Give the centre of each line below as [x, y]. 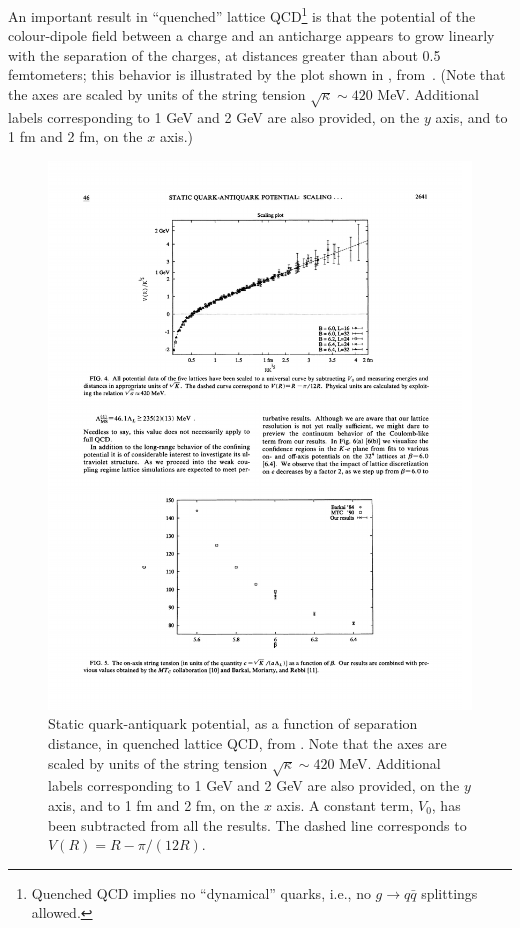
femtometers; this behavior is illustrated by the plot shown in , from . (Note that [257, 74]
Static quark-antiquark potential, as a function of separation [233, 723]
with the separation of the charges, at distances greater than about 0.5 [224, 54]
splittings [449, 892]
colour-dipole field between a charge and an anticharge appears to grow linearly [251, 35]
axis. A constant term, [345, 805]
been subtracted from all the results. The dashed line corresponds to [257, 824]
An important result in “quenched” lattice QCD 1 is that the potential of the [242, 14]
